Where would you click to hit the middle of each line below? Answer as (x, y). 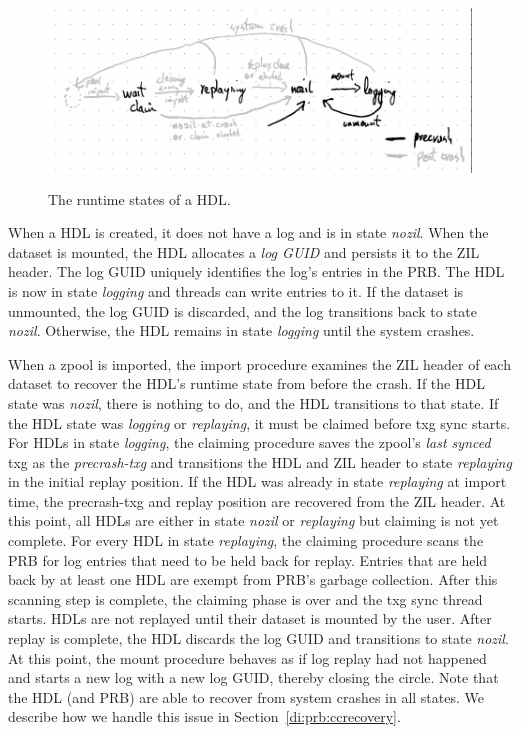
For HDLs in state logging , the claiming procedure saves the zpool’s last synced (249, 442)
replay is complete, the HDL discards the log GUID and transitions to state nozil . (258, 638)
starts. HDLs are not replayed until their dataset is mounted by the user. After (250, 618)
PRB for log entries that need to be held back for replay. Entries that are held (248, 559)
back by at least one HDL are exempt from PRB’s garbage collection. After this (253, 579)
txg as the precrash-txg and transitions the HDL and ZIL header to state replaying (260, 461)
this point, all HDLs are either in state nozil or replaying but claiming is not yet (253, 520)
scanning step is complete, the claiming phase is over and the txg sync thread (245, 598)
